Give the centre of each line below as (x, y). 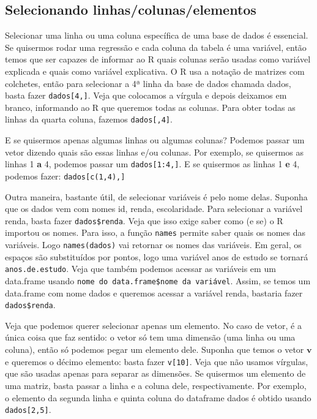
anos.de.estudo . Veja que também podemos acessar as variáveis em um (140, 269)
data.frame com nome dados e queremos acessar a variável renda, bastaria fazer (154, 293)
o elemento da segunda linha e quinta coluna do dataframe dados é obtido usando (158, 397)
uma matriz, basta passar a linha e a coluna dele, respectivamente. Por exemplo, (156, 385)
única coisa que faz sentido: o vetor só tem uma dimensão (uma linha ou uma (150, 337)
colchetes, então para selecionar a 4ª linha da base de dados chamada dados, (148, 83)
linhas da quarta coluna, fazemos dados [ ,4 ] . (89, 119)
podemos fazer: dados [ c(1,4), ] (65, 176)
